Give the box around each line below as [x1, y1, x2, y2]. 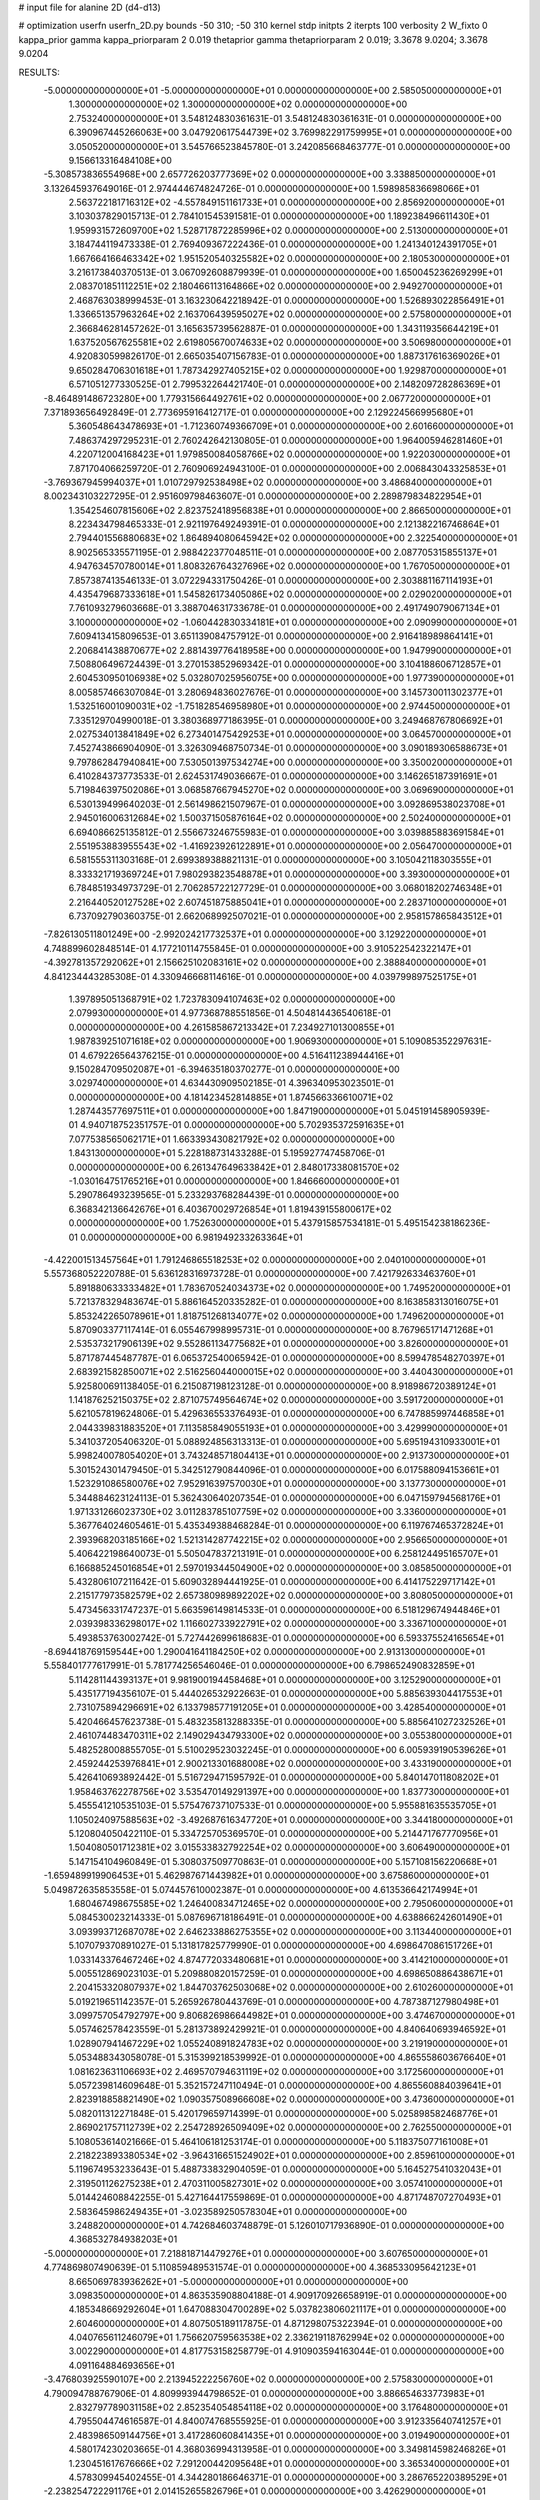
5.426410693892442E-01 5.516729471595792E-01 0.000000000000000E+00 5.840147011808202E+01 [68, 1771, 500, 1784]
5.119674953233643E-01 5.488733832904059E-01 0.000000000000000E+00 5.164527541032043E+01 [68, 2163, 502, 2175]
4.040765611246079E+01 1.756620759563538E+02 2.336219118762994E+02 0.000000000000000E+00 [68, 2331, 505, 2344]
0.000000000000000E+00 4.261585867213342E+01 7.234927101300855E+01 [68, 1021, 395, 1033]
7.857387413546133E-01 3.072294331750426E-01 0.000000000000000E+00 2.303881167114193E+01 [68, 574, 494, 586]
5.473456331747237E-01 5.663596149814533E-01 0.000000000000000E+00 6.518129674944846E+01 [68, 1603, 500, 1615]
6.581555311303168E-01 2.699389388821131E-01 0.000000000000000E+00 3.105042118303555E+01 [68, 854, 492, 866]
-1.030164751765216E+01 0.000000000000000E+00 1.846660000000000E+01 [68, 1175, 400, 1187]
